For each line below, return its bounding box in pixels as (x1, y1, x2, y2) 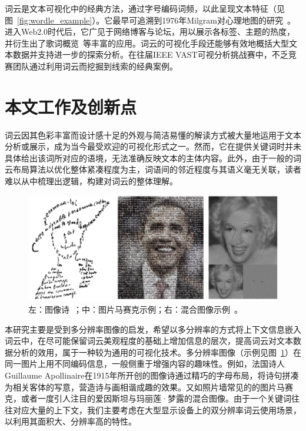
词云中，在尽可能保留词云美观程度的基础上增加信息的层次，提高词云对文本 (5, 334, 293, 347)
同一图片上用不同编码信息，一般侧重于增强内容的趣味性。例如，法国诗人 (5, 357, 285, 370)
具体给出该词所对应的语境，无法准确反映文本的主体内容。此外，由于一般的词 (5, 151, 301, 164)
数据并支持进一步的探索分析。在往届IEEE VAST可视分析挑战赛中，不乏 (12, 48, 288, 61)
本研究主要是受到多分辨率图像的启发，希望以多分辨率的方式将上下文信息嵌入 (5, 323, 301, 335)
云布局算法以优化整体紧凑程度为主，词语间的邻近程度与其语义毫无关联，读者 (5, 163, 301, 175)
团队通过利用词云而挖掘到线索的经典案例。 (12, 59, 178, 72)
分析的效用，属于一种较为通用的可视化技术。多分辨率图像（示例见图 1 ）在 (12, 346, 301, 358)
